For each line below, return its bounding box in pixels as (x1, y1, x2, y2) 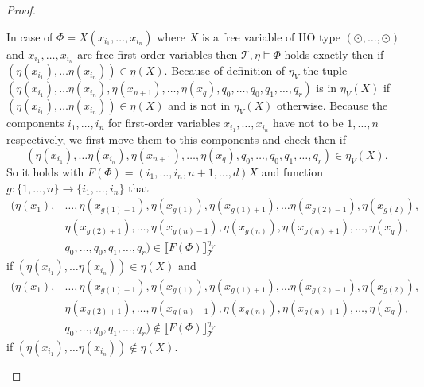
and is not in (168, 97, 231, 114)
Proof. (6, 2, 36, 17)
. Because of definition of (164, 62, 286, 79)
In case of (6, 28, 53, 45)
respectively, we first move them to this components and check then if (6, 131, 346, 148)
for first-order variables (107, 114, 220, 131)
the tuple (302, 62, 348, 79)
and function (261, 163, 324, 180)
